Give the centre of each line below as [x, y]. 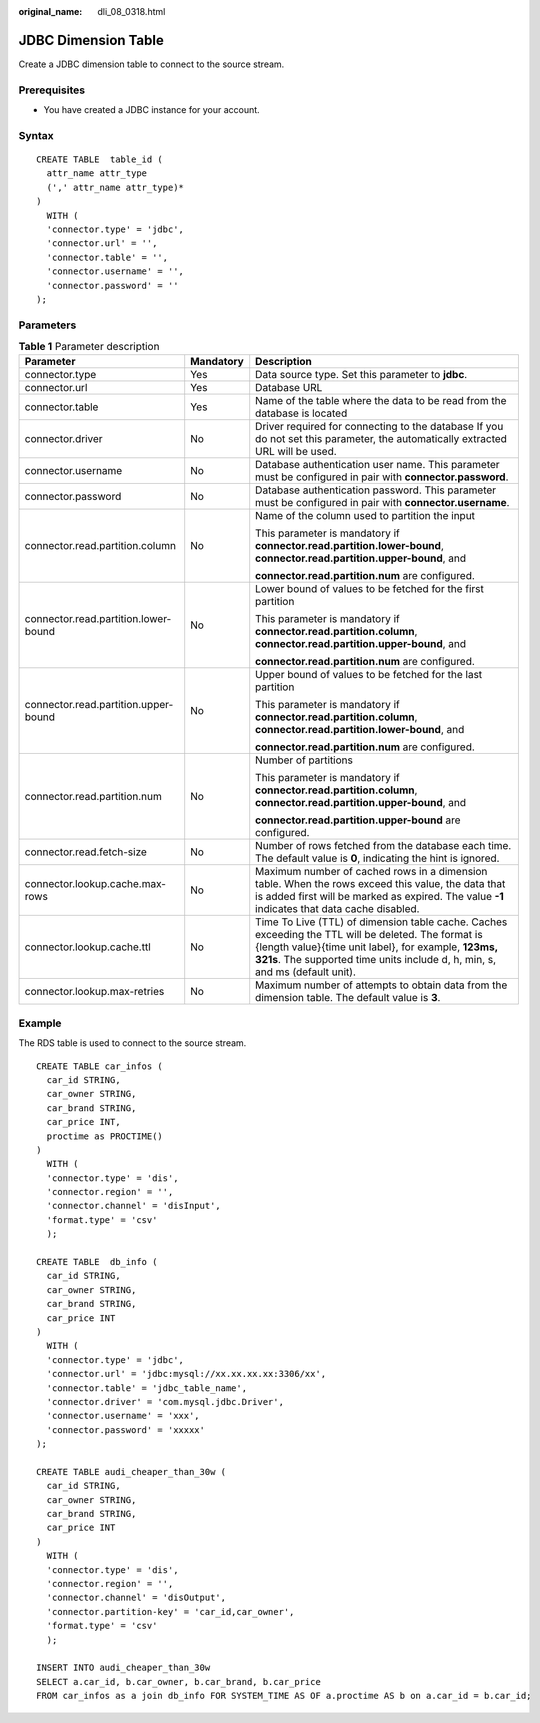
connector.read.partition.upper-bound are [358, 820]
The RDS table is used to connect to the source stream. [132, 1043]
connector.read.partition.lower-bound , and [360, 730]
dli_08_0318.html [131, 11]
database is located [301, 413]
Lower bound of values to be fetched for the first [369, 589]
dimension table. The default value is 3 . [348, 998]
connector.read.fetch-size [85, 852]
